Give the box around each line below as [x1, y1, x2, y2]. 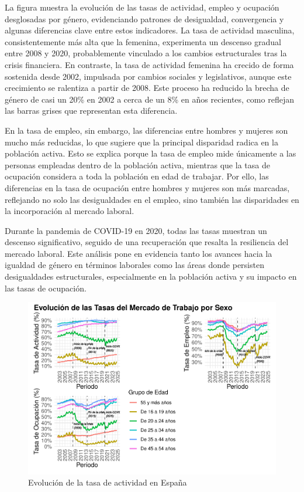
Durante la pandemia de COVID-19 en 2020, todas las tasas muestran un [5, 224, 267, 236]
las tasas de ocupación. [5, 281, 87, 294]
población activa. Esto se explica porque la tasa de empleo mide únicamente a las [5, 147, 296, 160]
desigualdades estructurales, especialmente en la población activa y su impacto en [5, 270, 297, 283]
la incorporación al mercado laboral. [5, 205, 134, 217]
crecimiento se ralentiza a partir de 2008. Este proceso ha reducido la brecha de [5, 82, 289, 94]
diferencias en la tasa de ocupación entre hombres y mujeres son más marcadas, [5, 181, 290, 194]
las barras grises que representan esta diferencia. [5, 104, 178, 117]
